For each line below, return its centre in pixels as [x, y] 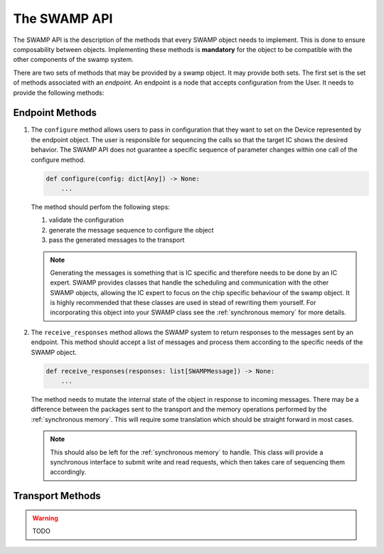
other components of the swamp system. [74, 60]
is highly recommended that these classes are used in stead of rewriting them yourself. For [183, 303]
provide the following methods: [59, 92]
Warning [45, 518]
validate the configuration [86, 220]
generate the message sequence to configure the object [131, 230]
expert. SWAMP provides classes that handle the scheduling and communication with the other [190, 283]
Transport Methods [57, 496]
